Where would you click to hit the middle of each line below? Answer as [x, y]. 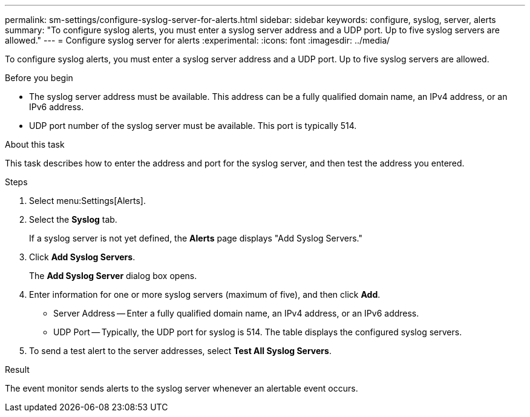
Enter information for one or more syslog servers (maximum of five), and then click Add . [205, 294]
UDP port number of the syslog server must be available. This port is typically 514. [193, 126]
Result [17, 369]
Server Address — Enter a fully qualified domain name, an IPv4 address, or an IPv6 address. [236, 313]
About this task [35, 144]
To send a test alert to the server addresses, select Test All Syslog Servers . [180, 351]
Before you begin [39, 78]
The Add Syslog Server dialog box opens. [113, 276]
